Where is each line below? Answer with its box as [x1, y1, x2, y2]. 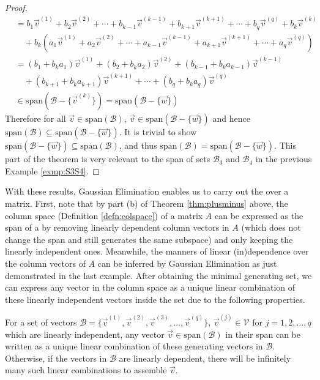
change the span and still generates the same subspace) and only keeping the [5, 233, 293, 245]
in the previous [255, 152, 312, 165]
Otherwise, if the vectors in [5, 351, 107, 364]
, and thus [119, 139, 157, 152]
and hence [212, 112, 250, 125]
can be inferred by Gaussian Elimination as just [97, 256, 277, 269]
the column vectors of [5, 256, 86, 269]
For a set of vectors [5, 315, 77, 328]
